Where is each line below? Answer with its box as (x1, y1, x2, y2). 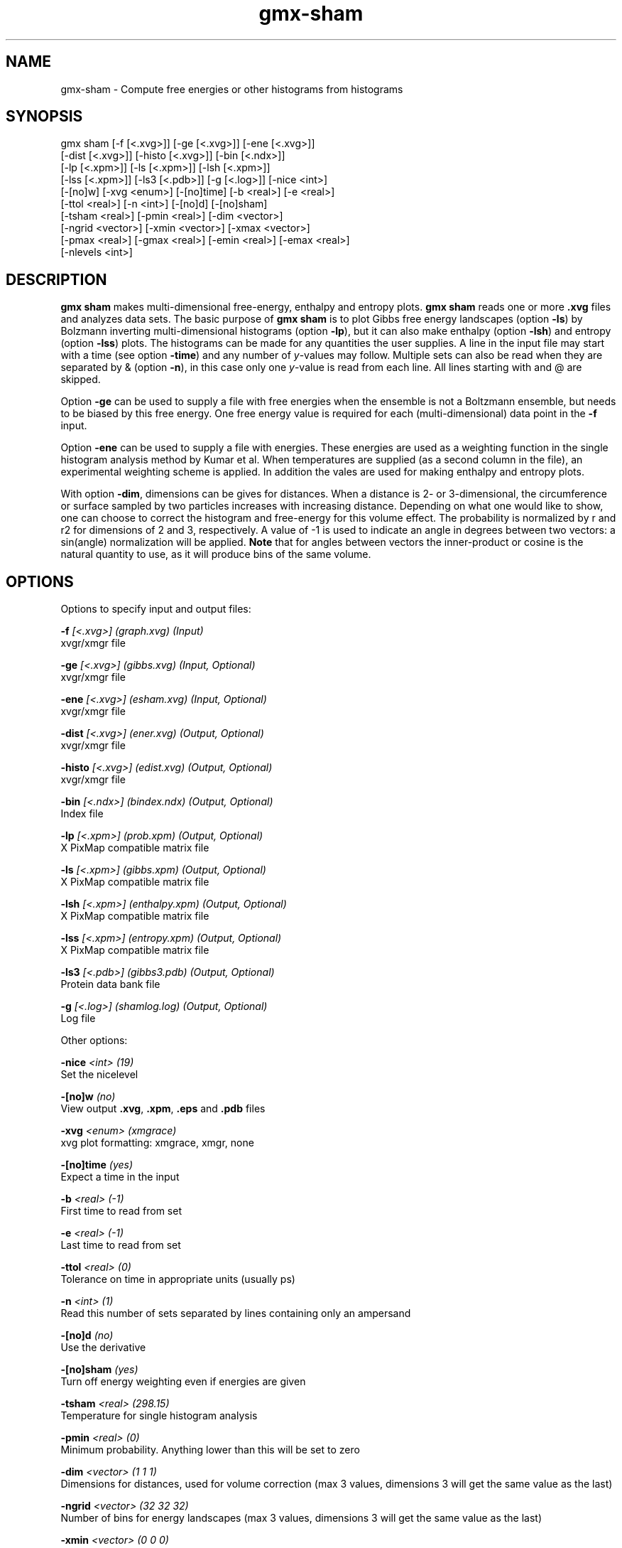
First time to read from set (60, 1205, 182, 1218)
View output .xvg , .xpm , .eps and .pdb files (60, 1102, 266, 1115)
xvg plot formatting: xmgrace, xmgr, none (60, 1136, 254, 1149)
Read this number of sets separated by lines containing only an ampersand (60, 1307, 411, 1320)
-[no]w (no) (60, 1090, 116, 1103)
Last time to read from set (60, 1239, 181, 1252)
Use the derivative (60, 1341, 146, 1354)
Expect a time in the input (60, 1171, 180, 1183)
